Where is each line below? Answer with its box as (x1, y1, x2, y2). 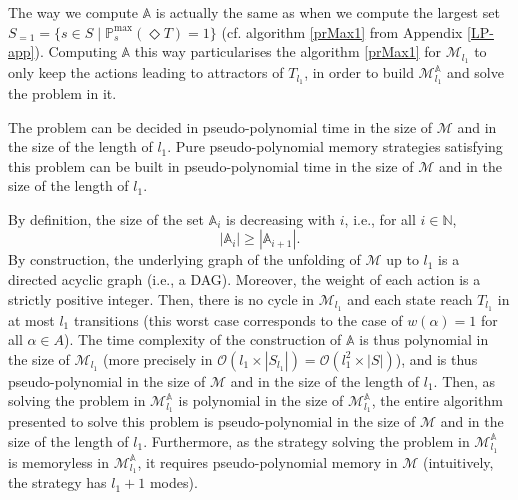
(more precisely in (103, 348, 213, 369)
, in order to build (304, 62, 414, 83)
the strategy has (8, 472, 107, 493)
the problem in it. (8, 82, 117, 103)
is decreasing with (226, 208, 336, 229)
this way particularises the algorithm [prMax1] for (134, 41, 441, 62)
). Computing (34, 41, 117, 62)
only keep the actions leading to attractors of (8, 62, 284, 83)
